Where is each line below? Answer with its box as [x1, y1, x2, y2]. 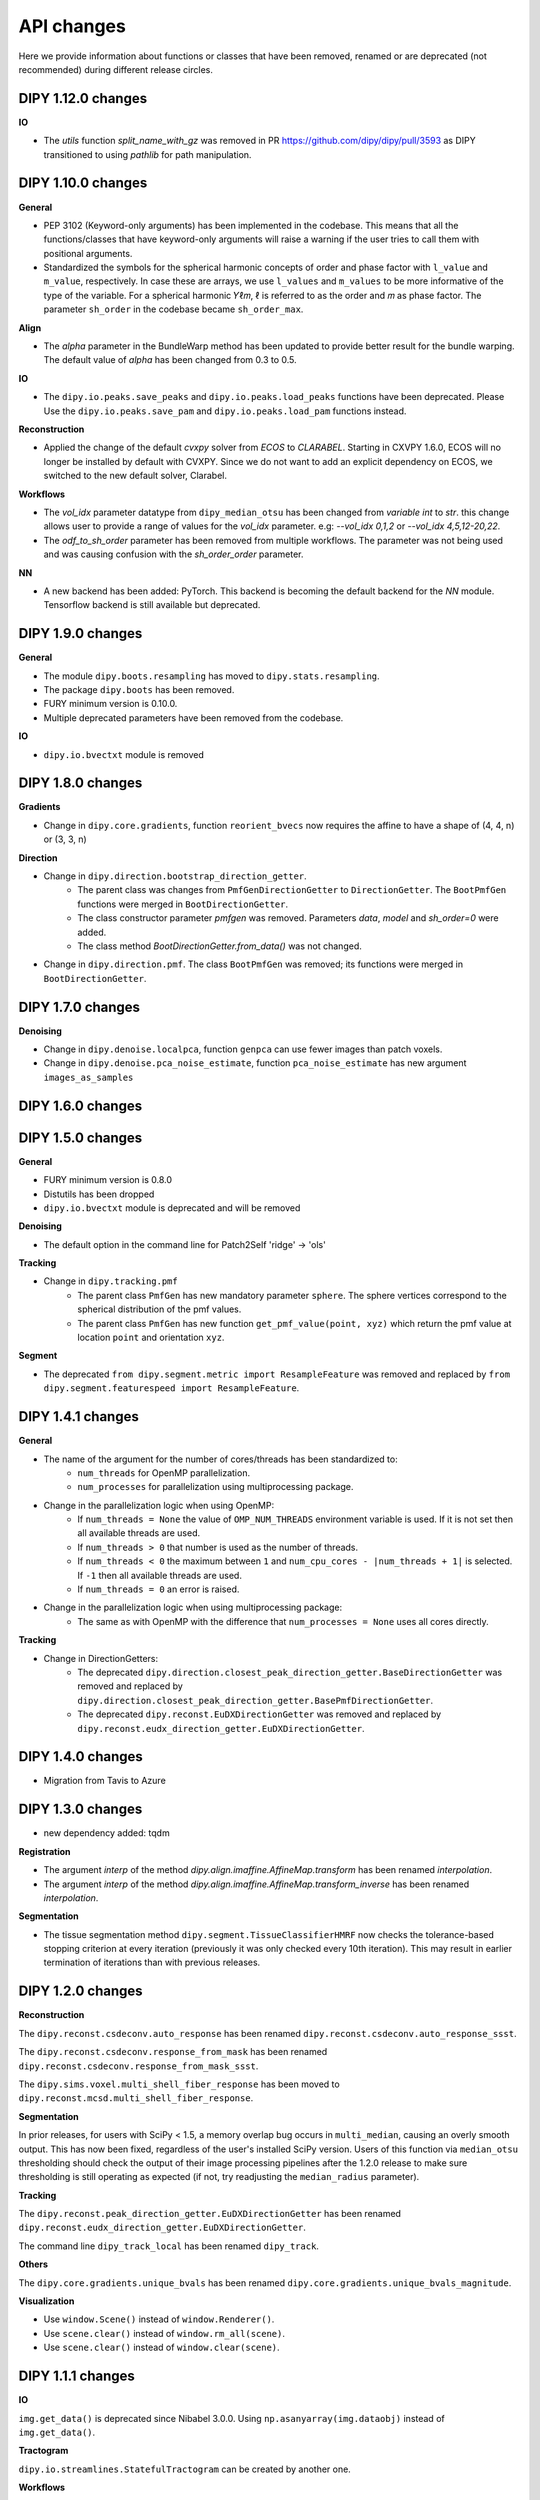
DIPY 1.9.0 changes [18, 625, 143, 642]
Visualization [18, 2295, 75, 2307]
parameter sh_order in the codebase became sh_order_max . [43, 303, 304, 315]
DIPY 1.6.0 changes [18, 1097, 143, 1114]
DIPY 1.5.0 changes [18, 1129, 143, 1146]
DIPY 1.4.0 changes [18, 1748, 144, 1765]
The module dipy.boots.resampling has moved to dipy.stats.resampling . [43, 670, 380, 682]
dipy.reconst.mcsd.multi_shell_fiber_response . [18, 2092, 254, 2104]
